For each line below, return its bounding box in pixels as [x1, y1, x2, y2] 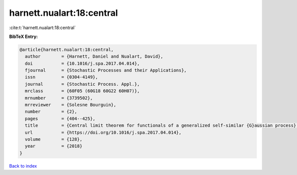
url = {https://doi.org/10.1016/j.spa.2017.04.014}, [25, 130, 182, 135]
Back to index [9, 163, 37, 169]
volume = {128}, [25, 137, 83, 142]
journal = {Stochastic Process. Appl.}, [25, 81, 140, 87]
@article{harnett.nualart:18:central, [19, 47, 114, 52]
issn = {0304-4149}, [25, 74, 99, 80]
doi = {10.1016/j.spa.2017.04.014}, [25, 61, 140, 66]
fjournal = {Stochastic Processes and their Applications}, [25, 68, 187, 73]
